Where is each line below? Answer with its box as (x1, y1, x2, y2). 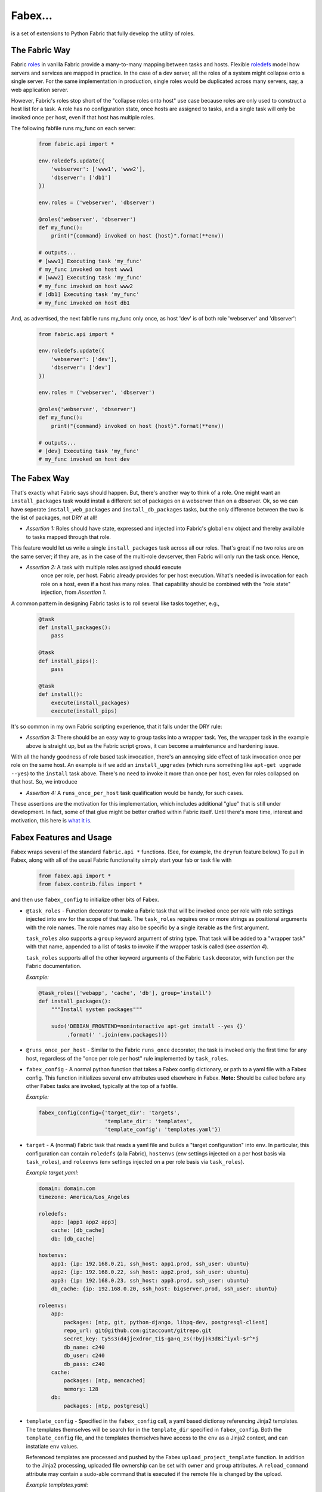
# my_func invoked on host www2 (38, 282, 134, 289)
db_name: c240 (63, 1343, 105, 1351)
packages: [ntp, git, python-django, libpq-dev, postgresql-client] (63, 1319, 268, 1325)
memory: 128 (63, 1385, 98, 1392)
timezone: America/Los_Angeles (38, 1194, 131, 1200)
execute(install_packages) (51, 699, 131, 706)
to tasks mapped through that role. (26, 533, 112, 540)
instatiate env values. (26, 1442, 79, 1450)
